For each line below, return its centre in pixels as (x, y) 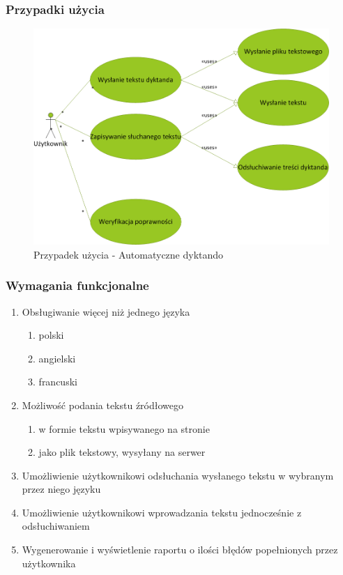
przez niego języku (61, 489)
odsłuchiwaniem (56, 526)
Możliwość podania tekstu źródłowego (103, 405)
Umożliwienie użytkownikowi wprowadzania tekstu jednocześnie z (162, 512)
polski (51, 335)
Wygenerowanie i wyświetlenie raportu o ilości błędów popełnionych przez (180, 550)
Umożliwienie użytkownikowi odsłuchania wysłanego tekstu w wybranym (178, 475)
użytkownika (49, 563)
